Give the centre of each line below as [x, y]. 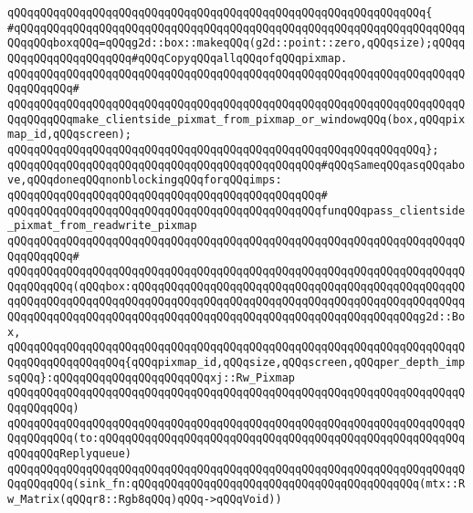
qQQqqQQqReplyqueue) [70, 454]
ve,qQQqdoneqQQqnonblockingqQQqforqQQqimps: [145, 180]
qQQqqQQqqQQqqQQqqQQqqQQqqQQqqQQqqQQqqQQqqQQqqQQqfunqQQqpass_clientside [236, 210]
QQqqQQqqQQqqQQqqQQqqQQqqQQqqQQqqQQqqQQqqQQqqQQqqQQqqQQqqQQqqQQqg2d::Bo [236, 317]
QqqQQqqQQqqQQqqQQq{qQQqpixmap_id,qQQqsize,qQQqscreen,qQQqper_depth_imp [236, 363]
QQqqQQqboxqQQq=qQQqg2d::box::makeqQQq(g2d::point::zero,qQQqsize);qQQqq [236, 43]
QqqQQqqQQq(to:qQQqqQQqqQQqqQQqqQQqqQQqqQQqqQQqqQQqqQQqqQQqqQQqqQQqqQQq [236, 439]
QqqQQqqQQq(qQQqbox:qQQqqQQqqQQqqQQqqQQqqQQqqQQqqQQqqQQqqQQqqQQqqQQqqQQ [236, 286]
